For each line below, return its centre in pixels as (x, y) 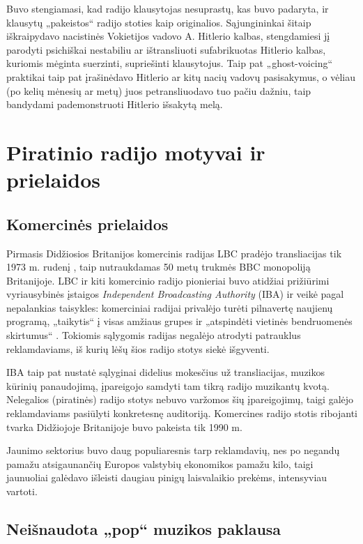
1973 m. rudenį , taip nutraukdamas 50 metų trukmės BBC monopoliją (159, 267)
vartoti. (22, 491)
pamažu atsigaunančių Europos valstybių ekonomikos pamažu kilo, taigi (160, 463)
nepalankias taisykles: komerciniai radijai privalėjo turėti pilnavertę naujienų (170, 307)
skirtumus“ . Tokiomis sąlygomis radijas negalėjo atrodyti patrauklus (154, 335)
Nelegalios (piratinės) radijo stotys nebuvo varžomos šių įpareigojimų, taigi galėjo (180, 399)
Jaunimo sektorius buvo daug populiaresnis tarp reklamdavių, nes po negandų (173, 450)
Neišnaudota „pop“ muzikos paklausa (144, 529)
